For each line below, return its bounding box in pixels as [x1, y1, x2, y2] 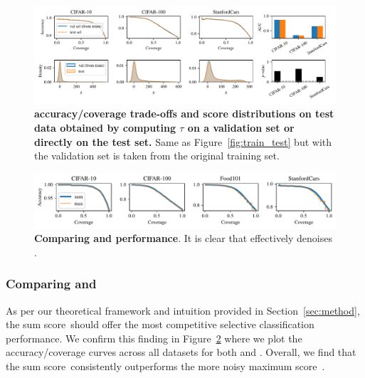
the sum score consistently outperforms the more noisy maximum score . [6, 359, 325, 374]
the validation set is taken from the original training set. [34, 148, 280, 163]
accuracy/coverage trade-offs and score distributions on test [34, 106, 334, 121]
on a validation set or [187, 120, 295, 135]
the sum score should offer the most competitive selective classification [6, 317, 314, 332]
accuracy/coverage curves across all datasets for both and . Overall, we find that [6, 345, 356, 359]
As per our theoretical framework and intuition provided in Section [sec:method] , [6, 303, 360, 317]
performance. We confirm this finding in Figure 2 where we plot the [6, 330, 302, 345]
